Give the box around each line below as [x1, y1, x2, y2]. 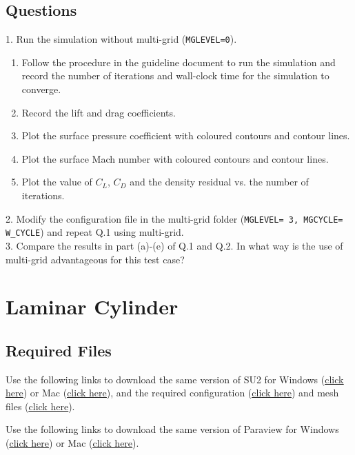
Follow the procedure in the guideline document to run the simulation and [21, 54, 336, 69]
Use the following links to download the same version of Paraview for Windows [6, 422, 339, 436]
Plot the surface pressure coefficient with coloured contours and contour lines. [21, 128, 350, 143]
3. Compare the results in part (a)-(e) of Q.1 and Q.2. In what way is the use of [6, 238, 343, 252]
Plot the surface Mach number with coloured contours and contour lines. [21, 151, 329, 165]
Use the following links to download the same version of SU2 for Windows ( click [6, 372, 344, 386]
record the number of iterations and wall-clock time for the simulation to [21, 68, 329, 83]
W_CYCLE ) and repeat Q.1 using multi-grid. [6, 225, 184, 239]
